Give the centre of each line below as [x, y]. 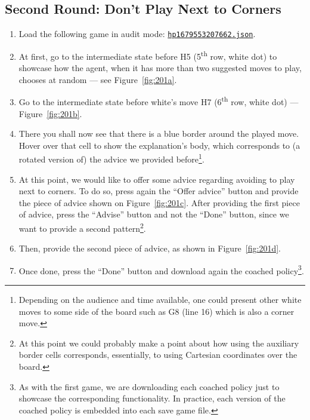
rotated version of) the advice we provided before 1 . [111, 158]
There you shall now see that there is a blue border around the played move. [159, 134]
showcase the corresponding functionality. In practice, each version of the [152, 398]
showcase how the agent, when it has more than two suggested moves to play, [160, 68]
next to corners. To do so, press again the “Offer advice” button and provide [159, 191]
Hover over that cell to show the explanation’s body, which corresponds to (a [159, 145]
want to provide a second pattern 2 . [82, 227]
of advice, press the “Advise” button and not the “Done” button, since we [154, 214]
